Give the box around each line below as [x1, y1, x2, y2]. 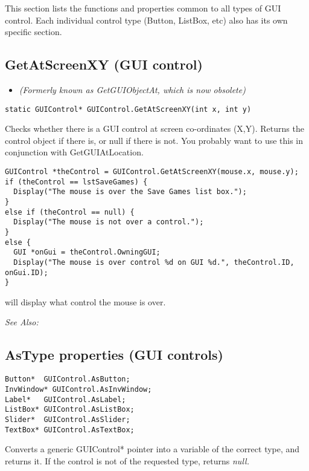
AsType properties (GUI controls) [5, 345, 223, 364]
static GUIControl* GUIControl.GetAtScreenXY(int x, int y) [5, 105, 252, 114]
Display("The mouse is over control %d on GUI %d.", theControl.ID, [13, 258, 295, 267]
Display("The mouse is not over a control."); [13, 218, 204, 227]
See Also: [5, 316, 39, 328]
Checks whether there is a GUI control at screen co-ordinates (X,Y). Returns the [5, 122, 304, 135]
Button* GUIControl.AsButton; [5, 375, 130, 384]
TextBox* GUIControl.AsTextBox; [5, 425, 135, 434]
